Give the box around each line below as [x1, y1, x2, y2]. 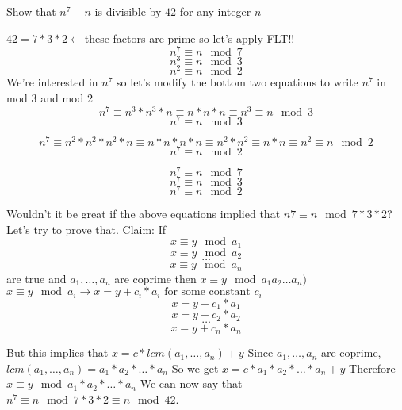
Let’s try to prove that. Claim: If [6, 220, 167, 237]
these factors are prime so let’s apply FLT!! [84, 29, 295, 46]
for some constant [164, 286, 251, 298]
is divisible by [94, 3, 162, 19]
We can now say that [140, 375, 243, 392]
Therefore [349, 359, 396, 376]
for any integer [179, 3, 251, 19]
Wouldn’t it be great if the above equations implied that [6, 205, 281, 222]
